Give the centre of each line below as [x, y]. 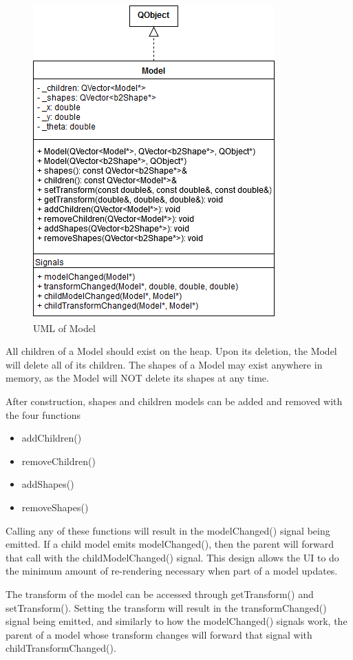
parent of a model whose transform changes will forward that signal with [159, 634]
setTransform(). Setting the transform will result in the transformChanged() [166, 607]
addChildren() [52, 438]
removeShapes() [55, 507]
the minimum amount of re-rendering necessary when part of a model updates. [172, 571]
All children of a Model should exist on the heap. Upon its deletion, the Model [171, 351]
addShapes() [48, 484]
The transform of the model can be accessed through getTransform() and [160, 594]
